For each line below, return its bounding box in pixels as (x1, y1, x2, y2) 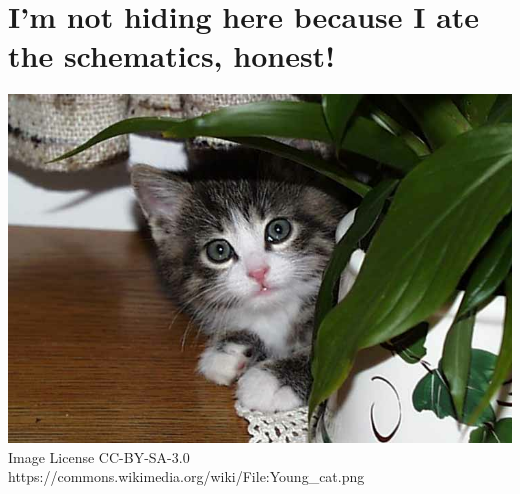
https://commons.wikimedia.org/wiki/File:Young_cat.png (8, 466, 365, 487)
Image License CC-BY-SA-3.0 (8, 446, 190, 467)
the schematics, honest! (8, 35, 335, 76)
